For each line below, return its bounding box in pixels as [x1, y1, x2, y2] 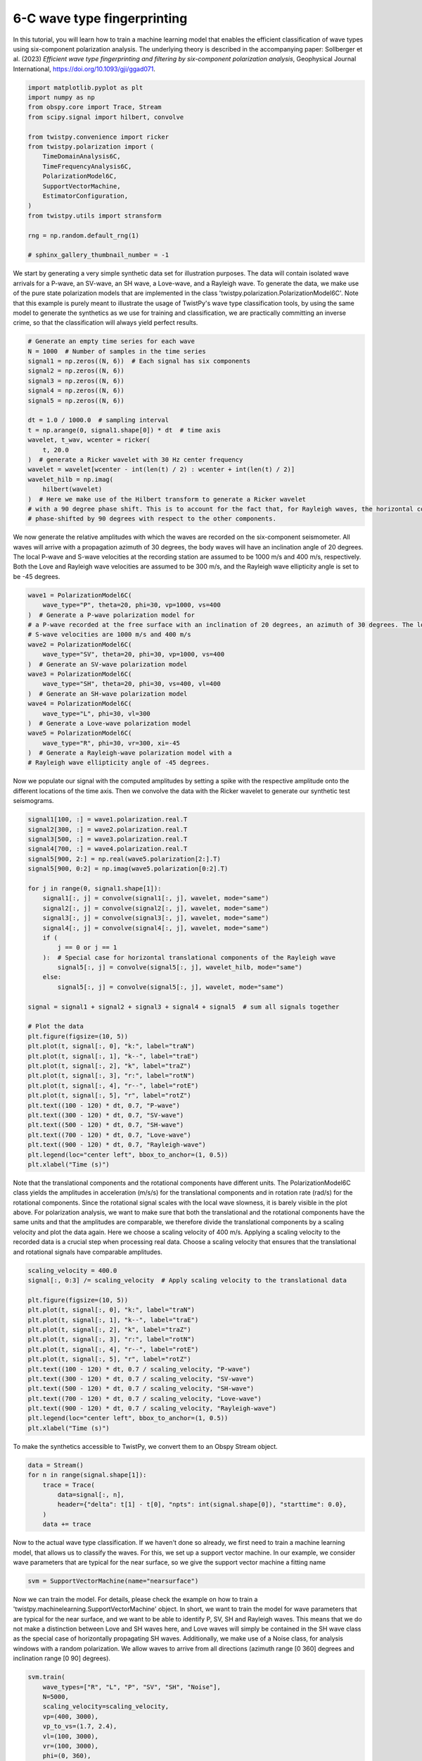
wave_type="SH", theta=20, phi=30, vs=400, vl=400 [42, 680, 221, 688]
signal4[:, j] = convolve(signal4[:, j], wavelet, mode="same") [42, 923, 269, 932]
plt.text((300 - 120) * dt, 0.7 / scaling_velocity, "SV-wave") [27, 1374, 255, 1383]
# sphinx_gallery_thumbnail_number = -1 [27, 251, 169, 259]
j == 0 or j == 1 [57, 944, 117, 952]
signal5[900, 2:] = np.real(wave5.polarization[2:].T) [27, 854, 221, 863]
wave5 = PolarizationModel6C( [27, 729, 132, 738]
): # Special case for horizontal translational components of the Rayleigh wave [42, 953, 336, 962]
